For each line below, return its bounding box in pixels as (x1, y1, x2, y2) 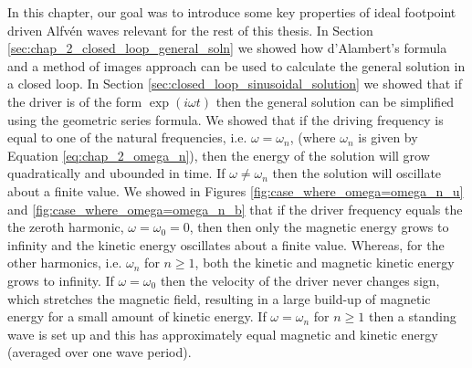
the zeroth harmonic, (7, 217, 124, 237)
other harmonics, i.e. (7, 253, 122, 272)
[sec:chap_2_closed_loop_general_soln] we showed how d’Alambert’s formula (7, 38, 447, 58)
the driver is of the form (7, 91, 142, 110)
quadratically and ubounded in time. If (7, 163, 226, 183)
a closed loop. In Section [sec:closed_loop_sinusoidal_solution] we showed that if (7, 74, 462, 93)
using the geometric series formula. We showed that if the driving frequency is (7, 110, 444, 129)
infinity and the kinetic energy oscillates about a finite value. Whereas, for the (7, 235, 445, 254)
